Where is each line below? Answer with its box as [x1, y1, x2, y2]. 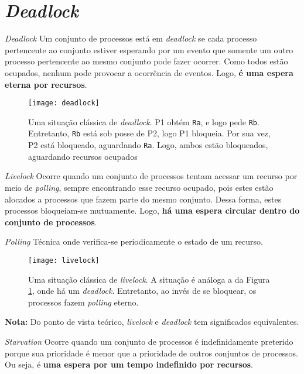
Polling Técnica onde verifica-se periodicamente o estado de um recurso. [5, 235, 263, 248]
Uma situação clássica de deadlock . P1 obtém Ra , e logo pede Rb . [28, 115, 259, 128]
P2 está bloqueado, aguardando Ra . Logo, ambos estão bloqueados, [28, 139, 268, 151]
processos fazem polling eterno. [28, 296, 139, 308]
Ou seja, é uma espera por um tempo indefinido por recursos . [5, 358, 253, 370]
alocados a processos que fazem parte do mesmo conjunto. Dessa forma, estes [5, 193, 282, 205]
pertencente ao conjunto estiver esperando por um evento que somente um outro [5, 43, 293, 56]
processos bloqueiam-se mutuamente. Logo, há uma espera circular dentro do [5, 204, 300, 217]
